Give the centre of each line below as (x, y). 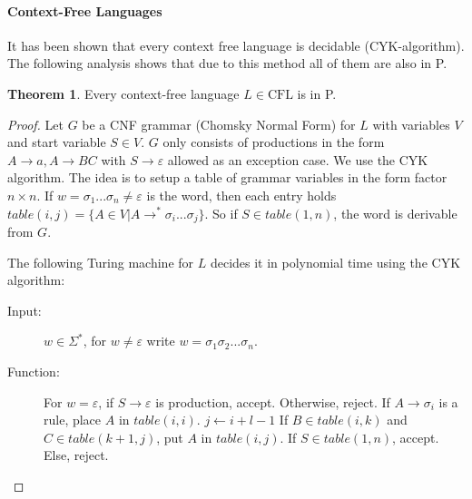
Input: (25, 310)
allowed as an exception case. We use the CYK (298, 159)
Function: (34, 371)
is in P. (317, 93)
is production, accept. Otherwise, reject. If (273, 401)
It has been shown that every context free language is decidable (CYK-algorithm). (236, 45)
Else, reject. (76, 455)
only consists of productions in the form (274, 142)
